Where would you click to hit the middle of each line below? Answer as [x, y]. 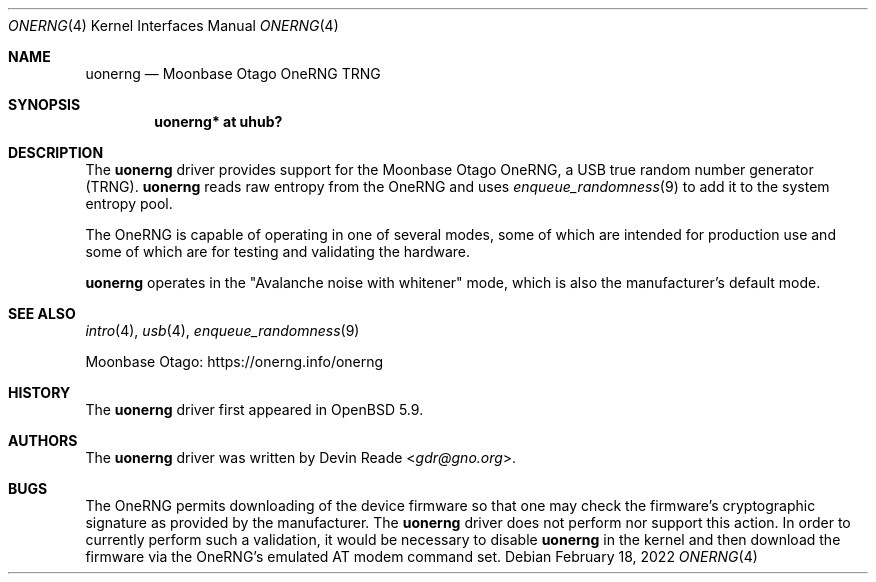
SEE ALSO [42, 313]
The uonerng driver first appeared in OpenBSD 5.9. [254, 409]
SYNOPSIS [44, 104]
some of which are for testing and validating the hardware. [278, 251]
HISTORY [39, 392]
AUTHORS [43, 440]
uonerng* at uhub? [218, 121]
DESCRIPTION [56, 152]
